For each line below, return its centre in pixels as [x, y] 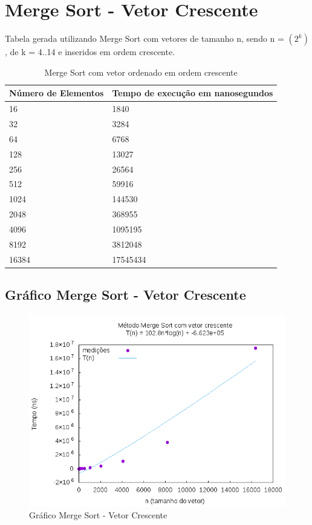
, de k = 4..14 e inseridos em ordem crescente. [90, 52]
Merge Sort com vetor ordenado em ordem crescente [141, 72]
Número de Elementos [57, 93]
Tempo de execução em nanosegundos [193, 93]
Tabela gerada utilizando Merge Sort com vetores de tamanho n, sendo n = [145, 38]
